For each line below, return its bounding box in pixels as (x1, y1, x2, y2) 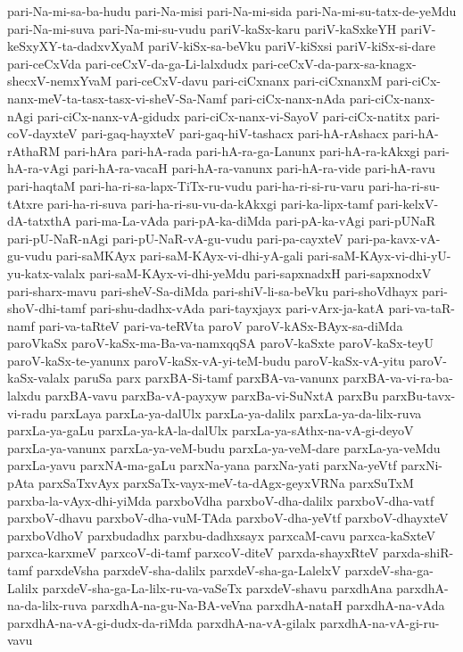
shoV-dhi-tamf (7, 299, 86, 318)
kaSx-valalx (7, 368, 70, 387)
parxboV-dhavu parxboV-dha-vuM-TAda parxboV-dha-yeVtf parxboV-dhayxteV (7, 508, 449, 527)
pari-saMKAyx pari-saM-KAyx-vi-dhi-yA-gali (55, 246, 303, 265)
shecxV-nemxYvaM (7, 71, 112, 90)
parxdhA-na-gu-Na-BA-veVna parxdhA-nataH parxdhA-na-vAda (91, 596, 445, 615)
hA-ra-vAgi (7, 159, 69, 177)
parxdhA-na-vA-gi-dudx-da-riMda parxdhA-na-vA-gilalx (7, 613, 316, 631)
